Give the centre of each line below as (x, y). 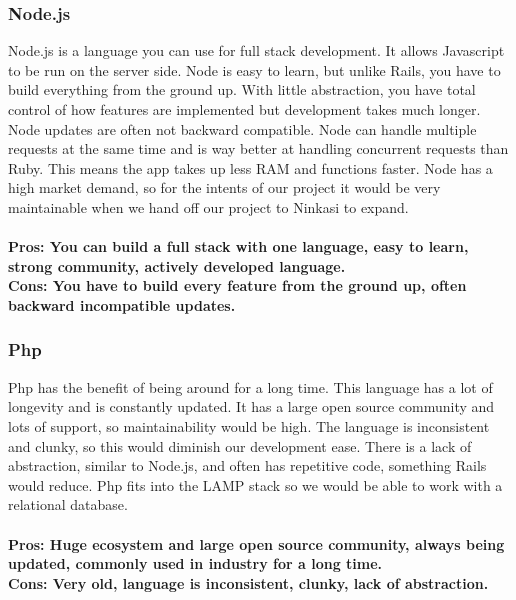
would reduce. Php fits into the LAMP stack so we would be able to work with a (255, 484)
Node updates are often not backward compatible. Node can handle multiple (242, 128)
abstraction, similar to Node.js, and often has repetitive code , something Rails (247, 465)
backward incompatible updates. (122, 304)
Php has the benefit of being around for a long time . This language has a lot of (250, 386)
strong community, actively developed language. (177, 265)
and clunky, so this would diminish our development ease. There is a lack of (240, 445)
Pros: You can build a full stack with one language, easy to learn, (238, 246)
